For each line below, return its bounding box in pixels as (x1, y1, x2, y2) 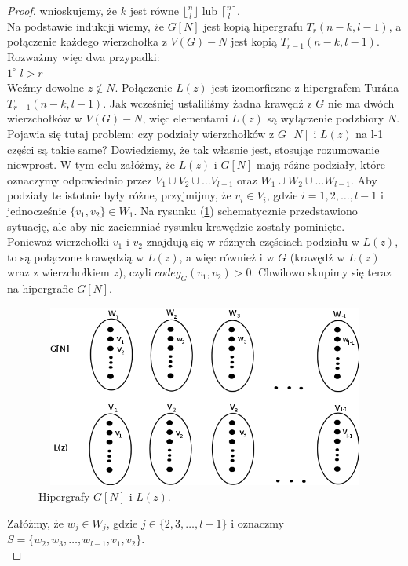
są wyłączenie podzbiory (267, 110, 384, 126)
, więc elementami (142, 110, 228, 126)
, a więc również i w (179, 248, 275, 265)
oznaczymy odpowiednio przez (7, 171, 152, 188)
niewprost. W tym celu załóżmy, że (7, 156, 176, 173)
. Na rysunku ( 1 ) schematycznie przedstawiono (133, 202, 358, 218)
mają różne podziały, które (257, 156, 385, 173)
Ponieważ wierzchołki (7, 233, 110, 250)
